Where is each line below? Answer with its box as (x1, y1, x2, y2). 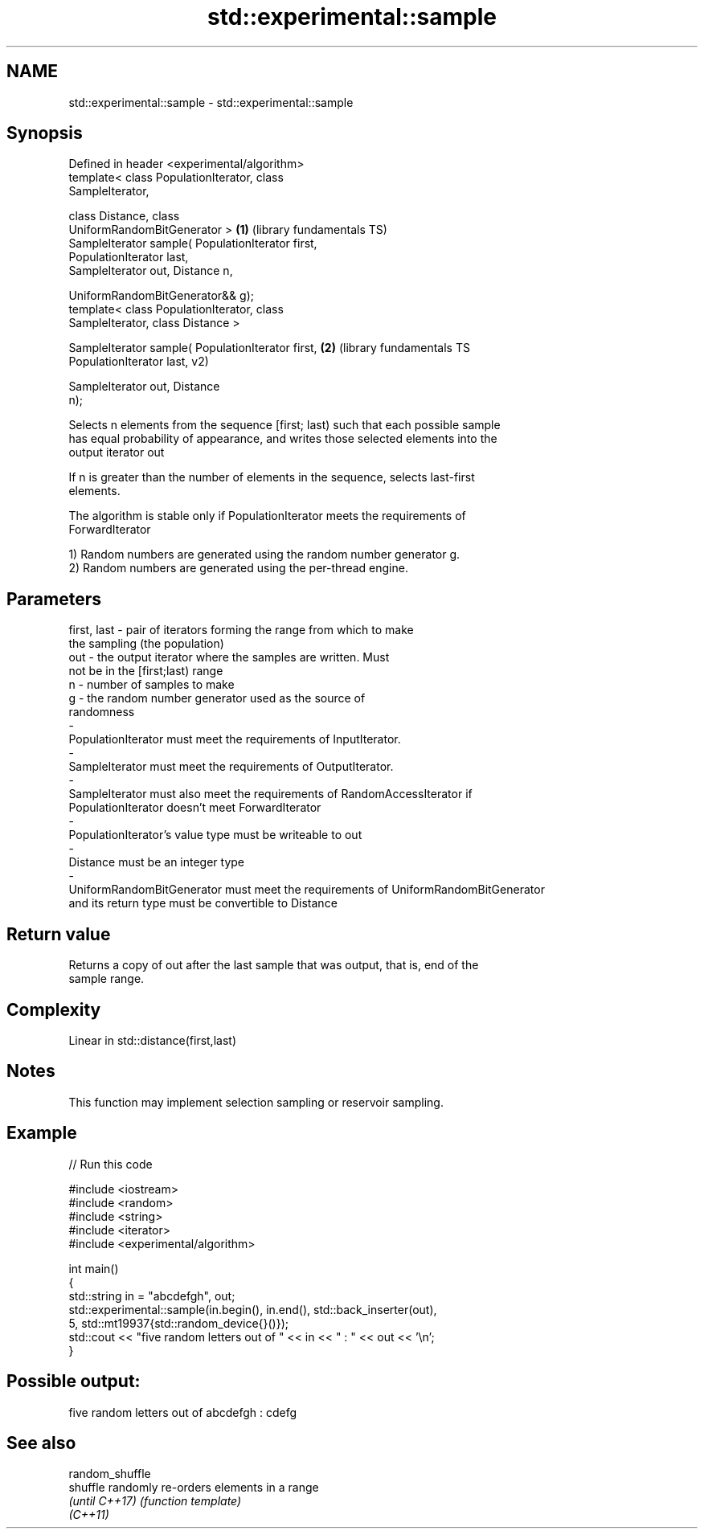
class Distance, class (68, 209, 180, 223)
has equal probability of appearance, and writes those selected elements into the (68, 432, 497, 446)
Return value (6, 923, 111, 944)
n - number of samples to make (68, 677, 235, 692)
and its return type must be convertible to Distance (68, 896, 338, 911)
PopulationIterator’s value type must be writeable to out (68, 828, 362, 842)
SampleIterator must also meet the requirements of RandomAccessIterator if (68, 787, 473, 801)
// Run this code (68, 1156, 153, 1171)
